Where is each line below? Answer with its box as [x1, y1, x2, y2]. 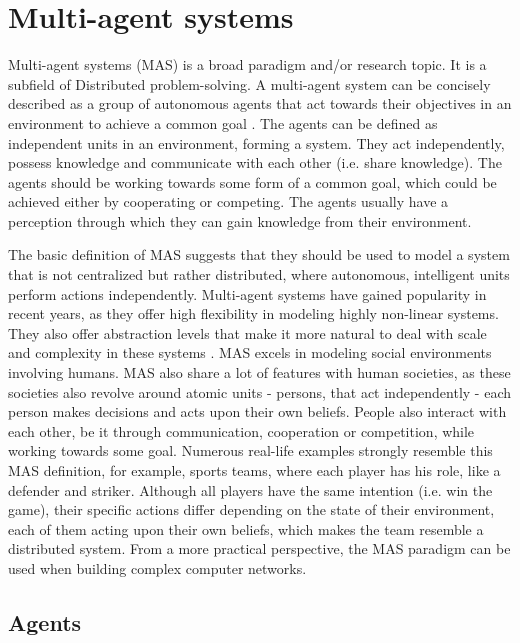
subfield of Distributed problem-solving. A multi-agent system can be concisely [8, 73, 491, 94]
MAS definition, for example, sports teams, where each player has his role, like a [8, 460, 501, 480]
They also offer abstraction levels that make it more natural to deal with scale [8, 322, 487, 343]
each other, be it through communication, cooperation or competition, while [8, 420, 475, 441]
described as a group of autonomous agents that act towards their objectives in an [8, 93, 512, 114]
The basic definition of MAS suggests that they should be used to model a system [8, 244, 510, 265]
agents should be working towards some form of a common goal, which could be [8, 171, 497, 192]
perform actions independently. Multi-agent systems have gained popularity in [8, 283, 487, 304]
